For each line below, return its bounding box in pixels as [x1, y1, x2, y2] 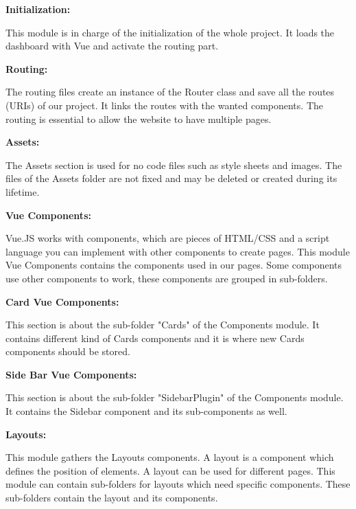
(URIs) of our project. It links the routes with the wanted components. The [5, 98, 323, 112]
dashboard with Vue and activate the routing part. [5, 38, 219, 53]
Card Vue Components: [5, 294, 119, 308]
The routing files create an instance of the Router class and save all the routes [5, 84, 335, 99]
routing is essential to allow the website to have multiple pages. [5, 111, 272, 126]
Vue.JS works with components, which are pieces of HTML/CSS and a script [5, 231, 330, 245]
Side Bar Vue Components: [5, 367, 137, 381]
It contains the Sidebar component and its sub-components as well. [5, 404, 287, 418]
